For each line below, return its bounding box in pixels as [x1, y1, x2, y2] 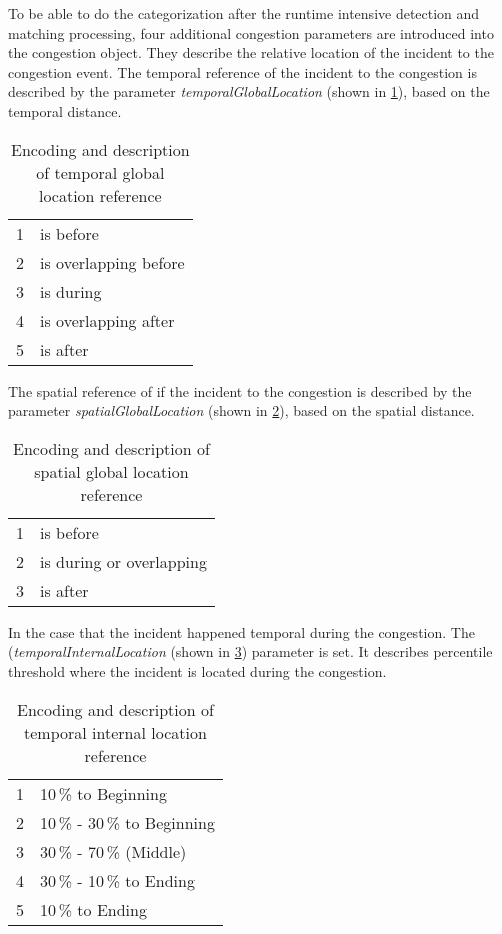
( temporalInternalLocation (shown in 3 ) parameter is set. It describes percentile [8, 641, 493, 662]
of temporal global [36, 160, 165, 184]
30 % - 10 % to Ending [40, 868, 195, 892]
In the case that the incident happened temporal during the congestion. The [8, 621, 475, 642]
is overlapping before [40, 250, 185, 274]
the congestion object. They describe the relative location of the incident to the [8, 42, 494, 63]
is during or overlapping [40, 549, 207, 573]
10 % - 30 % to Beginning [40, 810, 215, 834]
